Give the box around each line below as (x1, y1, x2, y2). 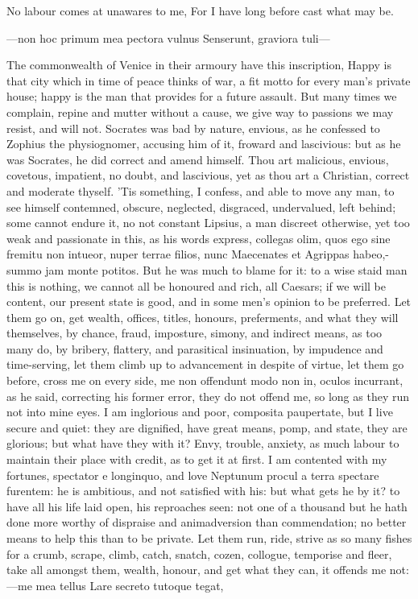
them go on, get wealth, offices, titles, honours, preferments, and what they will (6, 308, 399, 325)
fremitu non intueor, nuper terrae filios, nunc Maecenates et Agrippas (6, 246, 350, 262)
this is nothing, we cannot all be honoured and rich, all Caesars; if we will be (6, 277, 386, 294)
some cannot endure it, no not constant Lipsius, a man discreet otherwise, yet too (6, 214, 410, 231)
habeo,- (353, 246, 389, 262)
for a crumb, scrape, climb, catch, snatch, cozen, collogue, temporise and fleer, (6, 545, 392, 562)
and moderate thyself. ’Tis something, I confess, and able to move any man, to (6, 182, 395, 199)
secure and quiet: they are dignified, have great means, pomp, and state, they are (6, 419, 408, 436)
